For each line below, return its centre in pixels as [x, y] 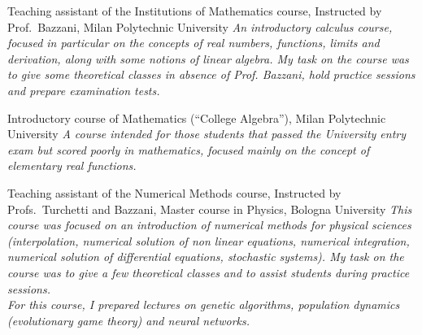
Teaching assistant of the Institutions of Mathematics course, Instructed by [195, 11]
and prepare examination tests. [84, 90]
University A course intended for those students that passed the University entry [207, 134]
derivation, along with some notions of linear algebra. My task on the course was [208, 58]
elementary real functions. [72, 165]
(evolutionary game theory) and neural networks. [129, 320]
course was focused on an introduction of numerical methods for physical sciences [209, 225]
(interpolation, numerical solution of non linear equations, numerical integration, [209, 240]
